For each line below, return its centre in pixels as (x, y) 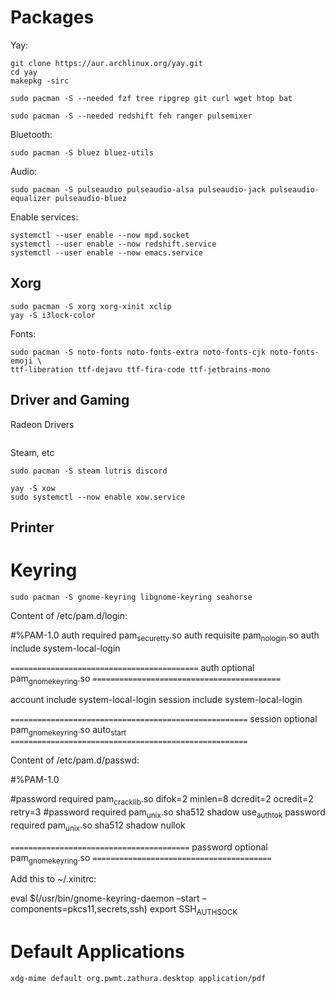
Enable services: (44, 217)
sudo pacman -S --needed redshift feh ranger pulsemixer (131, 116)
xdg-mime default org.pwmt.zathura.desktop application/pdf (138, 979)
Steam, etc (32, 452)
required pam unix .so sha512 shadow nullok (98, 826)
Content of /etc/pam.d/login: (69, 615)
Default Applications (97, 952)
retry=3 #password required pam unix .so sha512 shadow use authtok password (168, 813)
